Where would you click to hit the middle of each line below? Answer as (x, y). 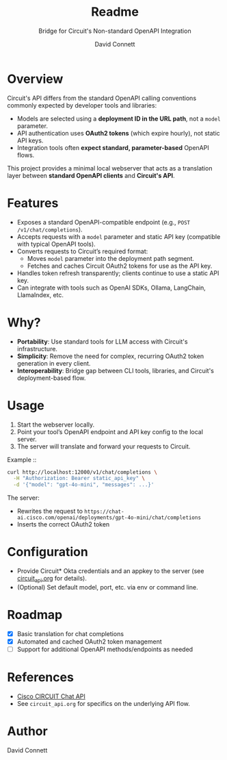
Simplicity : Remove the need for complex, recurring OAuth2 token (110, 356)
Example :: (22, 459)
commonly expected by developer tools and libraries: (82, 105)
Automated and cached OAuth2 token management (89, 642)
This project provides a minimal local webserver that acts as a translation (110, 168)
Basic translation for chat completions (70, 633)
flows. (26, 155)
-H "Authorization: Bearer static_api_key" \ (79, 479)
